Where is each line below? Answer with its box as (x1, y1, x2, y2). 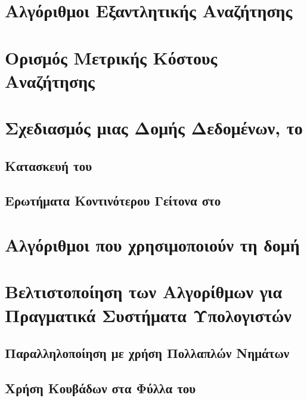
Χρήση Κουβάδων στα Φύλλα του (5, 378, 196, 397)
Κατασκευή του (5, 156, 92, 175)
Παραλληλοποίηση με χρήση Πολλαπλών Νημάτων (5, 344, 290, 362)
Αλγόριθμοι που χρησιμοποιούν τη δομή (5, 232, 300, 257)
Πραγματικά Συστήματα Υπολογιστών (5, 302, 292, 327)
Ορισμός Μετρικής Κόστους (5, 45, 218, 69)
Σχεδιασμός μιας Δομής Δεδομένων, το (5, 115, 303, 140)
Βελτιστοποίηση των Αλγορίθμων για (5, 279, 283, 304)
